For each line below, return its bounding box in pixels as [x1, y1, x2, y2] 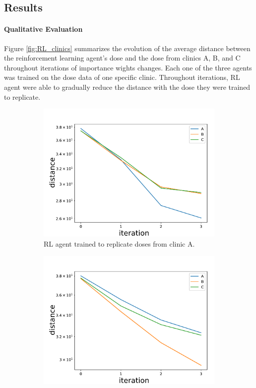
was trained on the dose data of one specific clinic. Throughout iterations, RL [4, 72, 240, 82]
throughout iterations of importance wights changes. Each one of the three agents [4, 62, 252, 72]
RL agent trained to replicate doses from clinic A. [44, 239, 195, 249]
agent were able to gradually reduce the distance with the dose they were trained [4, 81, 251, 92]
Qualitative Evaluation [4, 24, 83, 34]
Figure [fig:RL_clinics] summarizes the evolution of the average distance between [4, 43, 251, 53]
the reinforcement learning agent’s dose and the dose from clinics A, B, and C [4, 53, 241, 63]
